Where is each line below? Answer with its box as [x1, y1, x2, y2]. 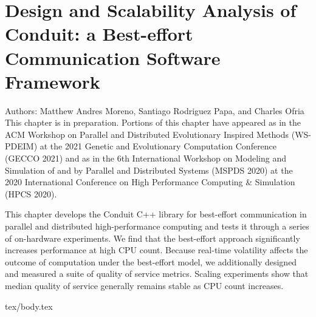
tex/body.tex [5, 299, 53, 312]
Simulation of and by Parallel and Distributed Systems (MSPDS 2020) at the [5, 163, 293, 176]
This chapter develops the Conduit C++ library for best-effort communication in [5, 208, 307, 220]
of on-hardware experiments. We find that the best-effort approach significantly [5, 231, 300, 244]
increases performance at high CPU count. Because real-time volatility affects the [5, 244, 308, 256]
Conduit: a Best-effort [5, 21, 193, 46]
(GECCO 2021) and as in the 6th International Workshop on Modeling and [5, 152, 286, 165]
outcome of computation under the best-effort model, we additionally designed [5, 255, 297, 268]
